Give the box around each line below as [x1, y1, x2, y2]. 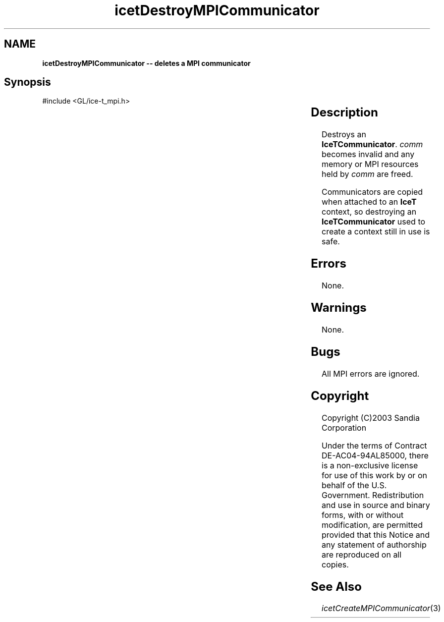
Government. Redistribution [322, 490, 424, 500]
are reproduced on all [322, 549, 402, 560]
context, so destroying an [322, 207, 417, 217]
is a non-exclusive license [322, 460, 418, 470]
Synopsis [4, 76, 51, 89]
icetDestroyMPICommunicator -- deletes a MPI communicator [42, 58, 251, 67]
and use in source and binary [322, 500, 430, 510]
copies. [322, 559, 349, 569]
